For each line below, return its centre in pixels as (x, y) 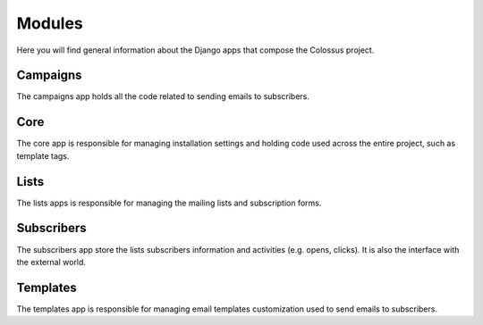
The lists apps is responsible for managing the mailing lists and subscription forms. (169, 203)
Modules (50, 23)
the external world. (51, 262)
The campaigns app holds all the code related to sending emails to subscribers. (163, 96)
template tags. (43, 155)
